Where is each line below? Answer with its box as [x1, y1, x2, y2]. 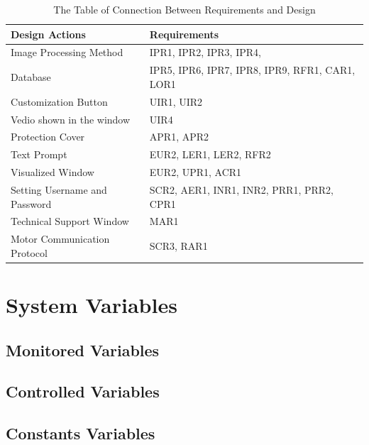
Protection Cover [11, 129, 85, 144]
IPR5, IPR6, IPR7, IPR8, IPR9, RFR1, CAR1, [149, 62, 356, 77]
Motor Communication [11, 231, 110, 246]
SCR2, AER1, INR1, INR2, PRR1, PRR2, [149, 182, 334, 197]
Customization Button [11, 94, 108, 109]
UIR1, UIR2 [149, 94, 203, 109]
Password [11, 196, 52, 211]
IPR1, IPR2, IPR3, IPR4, [149, 45, 261, 60]
